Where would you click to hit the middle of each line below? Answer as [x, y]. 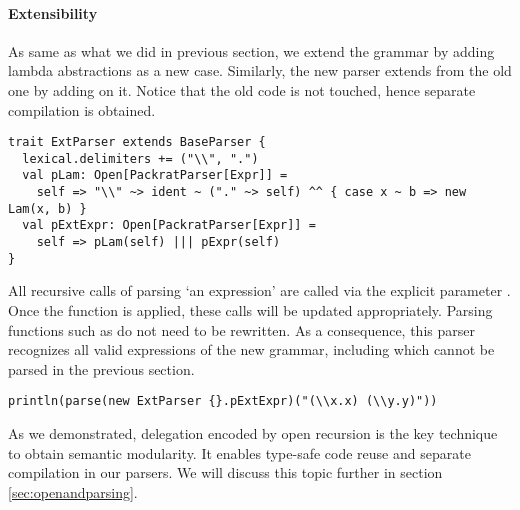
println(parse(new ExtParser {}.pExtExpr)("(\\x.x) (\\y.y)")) [223, 401]
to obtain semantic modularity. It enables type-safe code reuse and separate [239, 452]
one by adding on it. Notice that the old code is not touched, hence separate [242, 89]
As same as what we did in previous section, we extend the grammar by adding [251, 50]
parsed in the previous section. [101, 368]
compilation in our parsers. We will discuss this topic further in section [225, 472]
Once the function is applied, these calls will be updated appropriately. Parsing [250, 310]
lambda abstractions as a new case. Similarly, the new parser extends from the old [260, 70]
